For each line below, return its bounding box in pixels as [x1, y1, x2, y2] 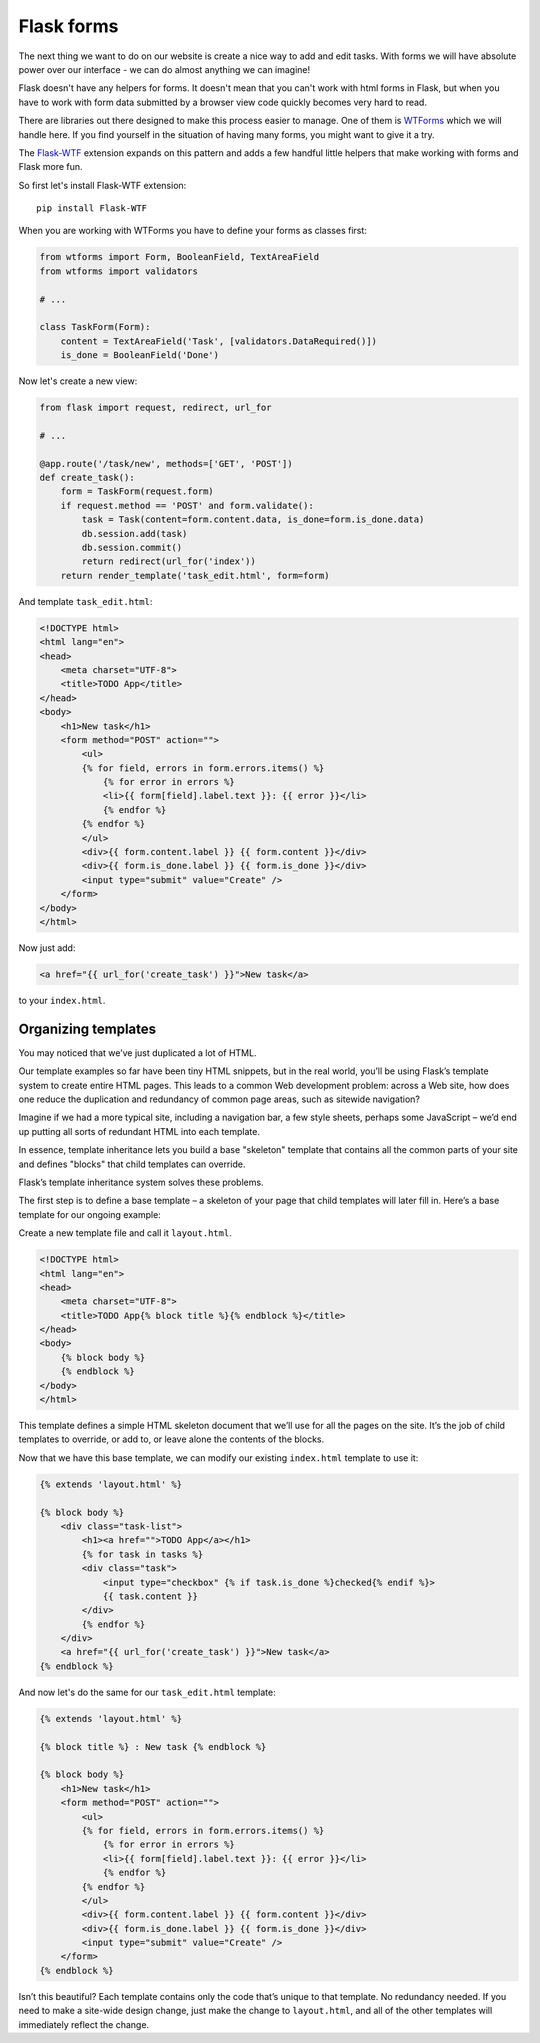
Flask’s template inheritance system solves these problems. [18, 1176, 264, 1188]
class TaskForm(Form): [39, 321, 151, 333]
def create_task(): [39, 472, 135, 484]
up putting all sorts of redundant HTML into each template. [18, 1125, 260, 1137]
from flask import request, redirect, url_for [39, 402, 272, 414]
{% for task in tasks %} [81, 1548, 204, 1560]
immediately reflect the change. [18, 2018, 150, 2030]
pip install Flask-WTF [36, 203, 148, 214]
